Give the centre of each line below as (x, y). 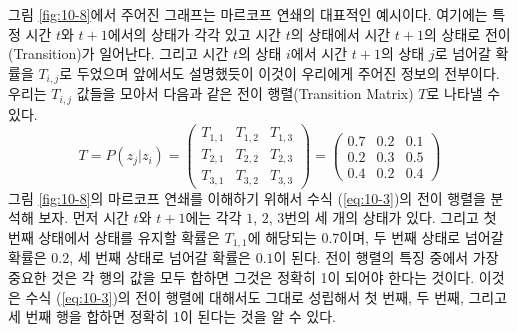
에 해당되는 (282, 237)
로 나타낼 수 (463, 93)
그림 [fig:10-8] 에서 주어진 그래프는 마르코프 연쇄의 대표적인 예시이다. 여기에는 (248, 14)
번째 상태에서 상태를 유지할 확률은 (114, 237)
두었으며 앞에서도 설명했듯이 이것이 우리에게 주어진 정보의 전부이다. (288, 72)
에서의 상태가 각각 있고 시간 (194, 33)
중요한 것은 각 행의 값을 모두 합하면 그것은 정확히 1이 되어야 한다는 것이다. (241, 277)
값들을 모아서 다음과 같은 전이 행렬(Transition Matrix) (245, 93)
